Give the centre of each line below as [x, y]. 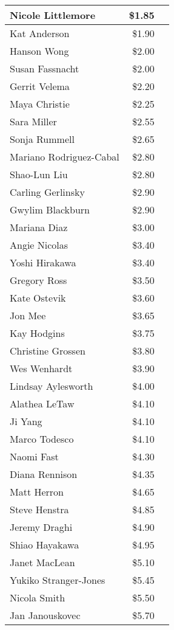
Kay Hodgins [37, 333]
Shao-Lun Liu [39, 174]
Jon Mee [28, 315]
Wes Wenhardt [41, 368]
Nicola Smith [38, 597]
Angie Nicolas [39, 245]
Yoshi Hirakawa [43, 262]
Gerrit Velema [40, 86]
